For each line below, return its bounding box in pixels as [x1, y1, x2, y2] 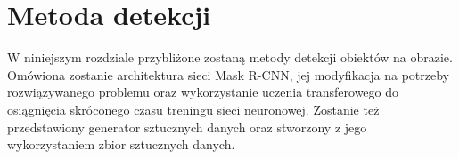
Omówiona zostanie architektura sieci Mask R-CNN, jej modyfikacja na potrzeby [7, 65, 449, 83]
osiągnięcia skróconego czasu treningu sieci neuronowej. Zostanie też [7, 99, 380, 118]
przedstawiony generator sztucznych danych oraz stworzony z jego [7, 117, 367, 136]
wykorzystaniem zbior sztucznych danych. [7, 135, 235, 154]
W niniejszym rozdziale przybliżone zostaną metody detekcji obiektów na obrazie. [7, 48, 453, 67]
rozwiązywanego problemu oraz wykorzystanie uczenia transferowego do [7, 83, 399, 101]
